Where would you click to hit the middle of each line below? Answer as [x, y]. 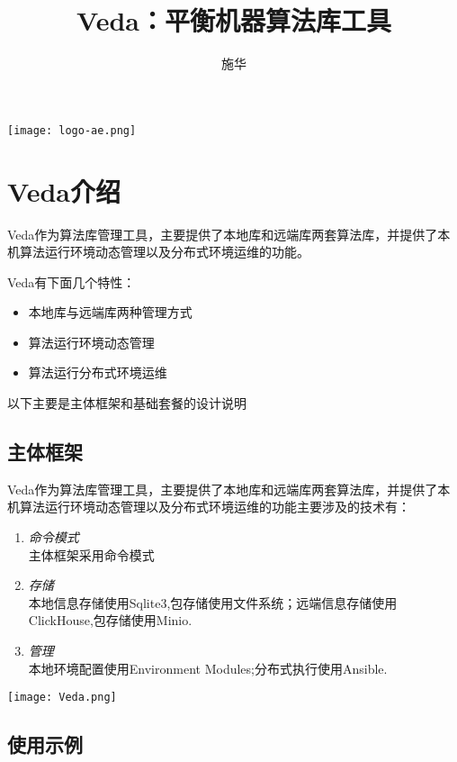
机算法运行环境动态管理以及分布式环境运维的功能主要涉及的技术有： [209, 507]
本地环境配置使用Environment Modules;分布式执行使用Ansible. [208, 668]
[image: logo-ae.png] [72, 130]
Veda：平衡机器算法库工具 [234, 20]
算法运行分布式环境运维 [98, 372]
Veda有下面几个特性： [72, 281]
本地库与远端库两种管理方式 [110, 312]
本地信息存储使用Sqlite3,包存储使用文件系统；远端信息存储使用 [213, 602]
